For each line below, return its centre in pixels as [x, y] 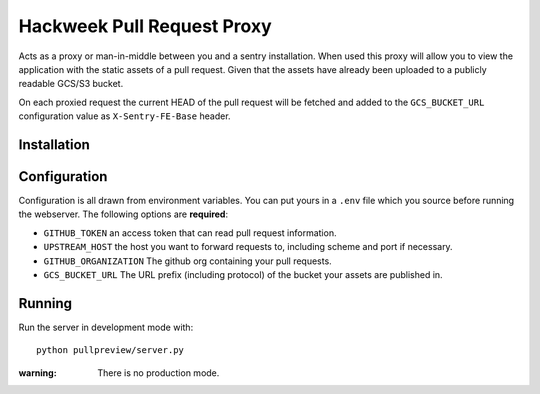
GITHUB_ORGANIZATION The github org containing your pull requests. [187, 261]
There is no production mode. [158, 372]
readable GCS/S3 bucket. [71, 84]
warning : [37, 372]
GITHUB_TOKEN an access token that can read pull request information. [190, 232]
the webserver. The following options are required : [123, 214]
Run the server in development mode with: [106, 327]
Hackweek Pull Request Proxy [145, 26]
